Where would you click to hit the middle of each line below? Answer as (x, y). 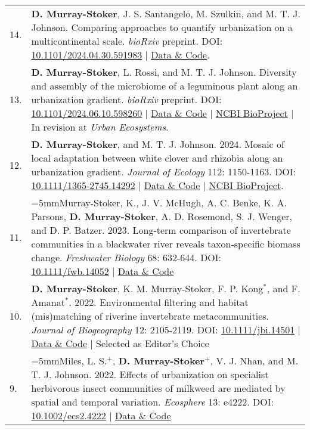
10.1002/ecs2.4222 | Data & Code (101, 415)
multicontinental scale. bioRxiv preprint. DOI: (127, 41)
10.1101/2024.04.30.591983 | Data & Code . (120, 55)
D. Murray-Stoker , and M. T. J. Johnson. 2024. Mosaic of (158, 144)
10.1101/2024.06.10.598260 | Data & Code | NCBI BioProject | (162, 113)
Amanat (48, 302)
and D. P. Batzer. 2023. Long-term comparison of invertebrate (161, 230)
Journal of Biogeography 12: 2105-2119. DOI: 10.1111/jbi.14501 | (166, 330)
